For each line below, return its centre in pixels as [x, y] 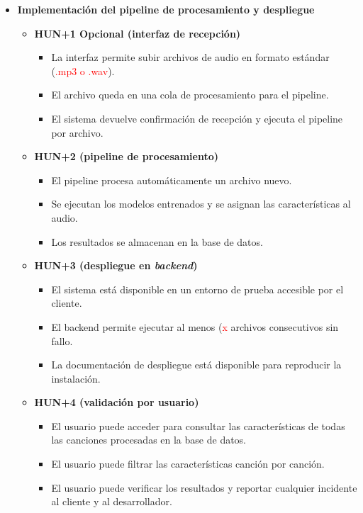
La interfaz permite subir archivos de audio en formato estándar [190, 57]
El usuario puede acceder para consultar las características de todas [198, 425]
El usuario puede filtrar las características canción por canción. [188, 464]
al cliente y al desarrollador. [112, 501]
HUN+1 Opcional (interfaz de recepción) [138, 33]
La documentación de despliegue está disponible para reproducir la [196, 365]
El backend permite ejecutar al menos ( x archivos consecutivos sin [195, 326]
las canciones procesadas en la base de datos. [149, 440]
